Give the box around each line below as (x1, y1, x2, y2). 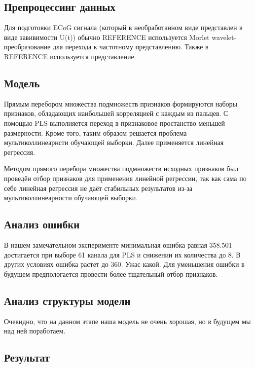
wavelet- (212, 32, 237, 42)
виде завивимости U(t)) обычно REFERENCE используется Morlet (4, 32, 210, 42)
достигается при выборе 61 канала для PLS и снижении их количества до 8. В (4, 249, 241, 259)
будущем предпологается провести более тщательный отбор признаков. (4, 268, 218, 279)
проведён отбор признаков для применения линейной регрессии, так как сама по (4, 173, 247, 183)
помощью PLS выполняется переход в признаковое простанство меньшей (4, 117, 225, 128)
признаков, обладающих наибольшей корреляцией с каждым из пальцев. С (4, 108, 228, 118)
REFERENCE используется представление (4, 51, 134, 61)
